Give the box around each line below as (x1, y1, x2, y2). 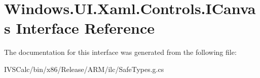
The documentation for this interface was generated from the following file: (4, 47, 237, 57)
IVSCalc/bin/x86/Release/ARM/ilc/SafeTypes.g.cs (4, 63, 164, 74)
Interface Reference (16, 18, 155, 38)
